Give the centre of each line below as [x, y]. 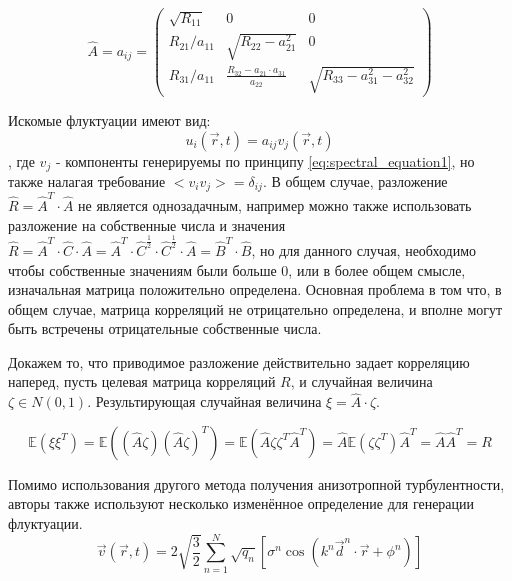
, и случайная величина [361, 381]
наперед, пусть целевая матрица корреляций [142, 381]
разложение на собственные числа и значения [147, 224]
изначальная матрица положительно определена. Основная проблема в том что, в [255, 289]
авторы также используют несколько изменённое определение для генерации [241, 503]
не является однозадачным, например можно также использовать [275, 205]
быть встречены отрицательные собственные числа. [165, 328]
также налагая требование [87, 180]
